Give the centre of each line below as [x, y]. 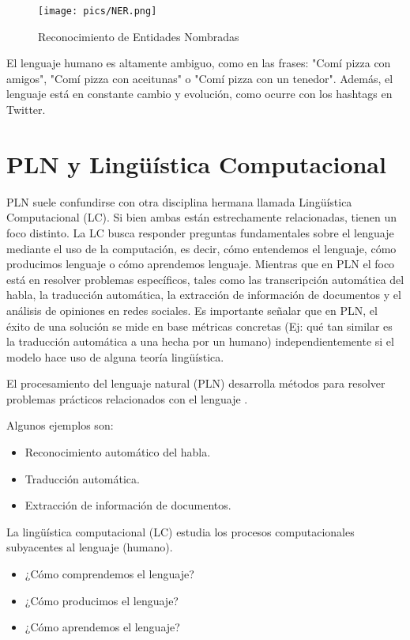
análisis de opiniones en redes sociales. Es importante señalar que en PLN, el [192, 310]
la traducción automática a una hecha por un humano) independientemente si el [200, 341]
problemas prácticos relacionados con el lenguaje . [127, 398]
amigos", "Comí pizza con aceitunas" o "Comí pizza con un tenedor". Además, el [200, 78]
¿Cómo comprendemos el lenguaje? [109, 574]
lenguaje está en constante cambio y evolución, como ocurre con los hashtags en [199, 94]
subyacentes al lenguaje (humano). [90, 547]
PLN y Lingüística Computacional [196, 163]
